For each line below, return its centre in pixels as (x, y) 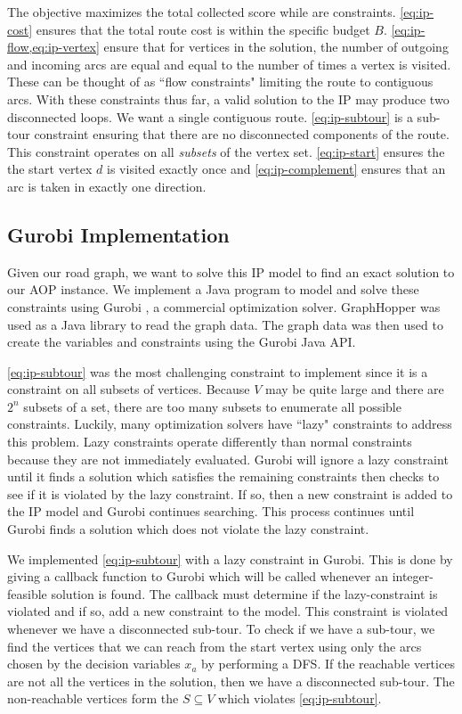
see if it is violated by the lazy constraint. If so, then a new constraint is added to (230, 493)
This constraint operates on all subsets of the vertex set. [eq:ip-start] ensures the (226, 151)
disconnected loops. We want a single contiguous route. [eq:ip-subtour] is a (210, 116)
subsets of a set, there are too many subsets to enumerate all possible (212, 406)
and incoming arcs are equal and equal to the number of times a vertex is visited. (229, 64)
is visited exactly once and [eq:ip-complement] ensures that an (276, 169)
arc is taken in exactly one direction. (107, 186)
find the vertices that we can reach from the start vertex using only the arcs (215, 646)
